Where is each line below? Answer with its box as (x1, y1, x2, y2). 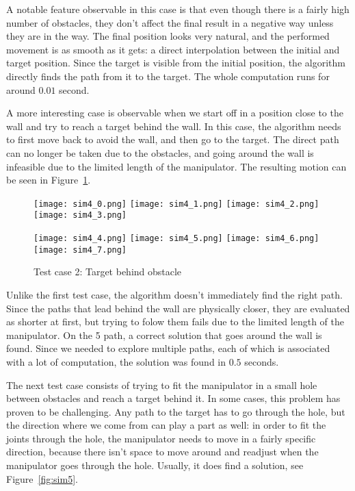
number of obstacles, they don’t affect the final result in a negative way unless (6, 15, 334, 29)
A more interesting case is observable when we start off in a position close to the (6, 105, 343, 120)
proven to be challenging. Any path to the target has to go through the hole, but (6, 404, 345, 418)
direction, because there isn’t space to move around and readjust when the (6, 444, 319, 459)
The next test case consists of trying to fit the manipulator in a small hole (6, 377, 317, 392)
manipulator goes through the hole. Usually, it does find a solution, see (6, 458, 304, 473)
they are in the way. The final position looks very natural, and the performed (6, 29, 330, 43)
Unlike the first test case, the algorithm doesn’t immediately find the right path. (6, 287, 343, 301)
